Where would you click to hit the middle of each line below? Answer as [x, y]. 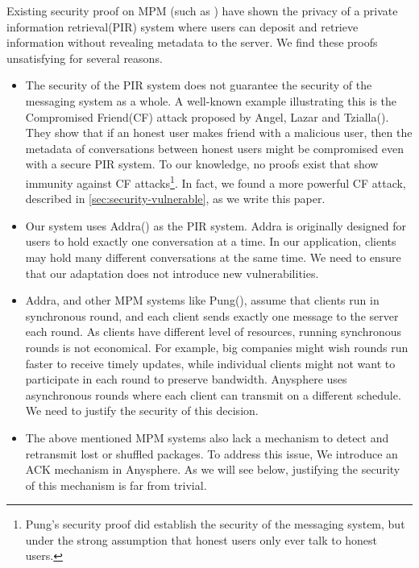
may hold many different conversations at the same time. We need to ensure [213, 257]
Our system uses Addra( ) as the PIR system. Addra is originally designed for [216, 225]
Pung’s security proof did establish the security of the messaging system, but [215, 524]
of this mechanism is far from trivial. [116, 485]
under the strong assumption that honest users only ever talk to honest [201, 539]
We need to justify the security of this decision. [142, 410]
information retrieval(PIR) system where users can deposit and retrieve [183, 26]
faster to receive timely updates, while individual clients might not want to [210, 363]
